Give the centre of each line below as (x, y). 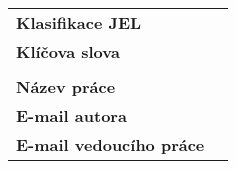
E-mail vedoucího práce (110, 144)
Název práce (66, 86)
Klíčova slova (68, 51)
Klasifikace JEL (79, 22)
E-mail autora (71, 115)
